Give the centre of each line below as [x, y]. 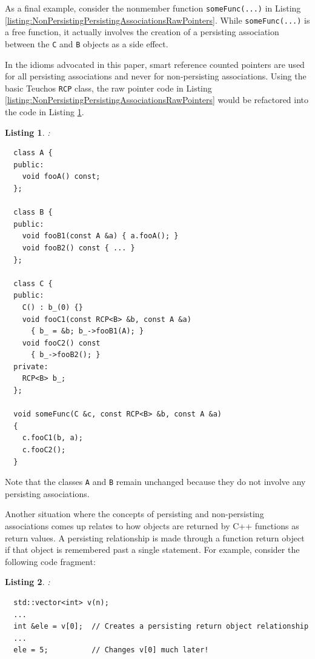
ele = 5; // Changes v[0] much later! [111, 650]
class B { [33, 212]
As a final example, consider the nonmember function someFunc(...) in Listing [153, 8]
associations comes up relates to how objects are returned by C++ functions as [152, 526]
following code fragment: [50, 561]
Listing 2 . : [28, 582]
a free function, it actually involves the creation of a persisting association [142, 32]
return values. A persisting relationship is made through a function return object [155, 537]
